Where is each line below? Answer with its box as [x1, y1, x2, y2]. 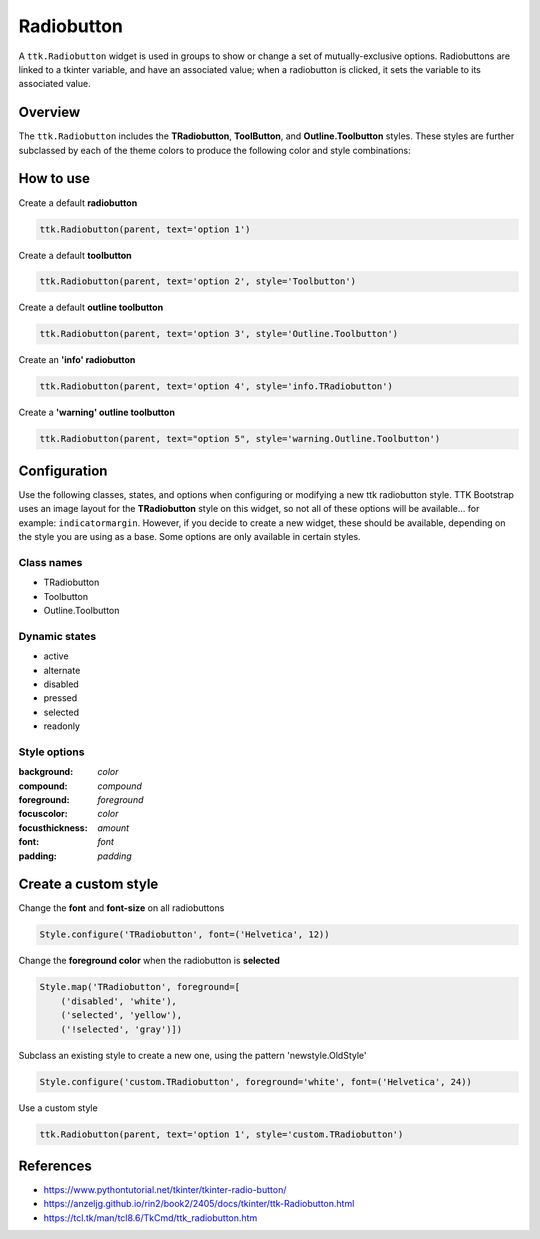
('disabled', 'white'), [60, 995, 177, 1007]
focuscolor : [18, 808, 69, 820]
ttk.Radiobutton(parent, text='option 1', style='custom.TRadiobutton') [39, 1128, 404, 1140]
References [18, 1157, 92, 1174]
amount [97, 821, 130, 834]
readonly [43, 720, 80, 732]
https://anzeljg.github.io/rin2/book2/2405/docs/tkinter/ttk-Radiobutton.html [43, 1198, 355, 1210]
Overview [18, 104, 81, 121]
